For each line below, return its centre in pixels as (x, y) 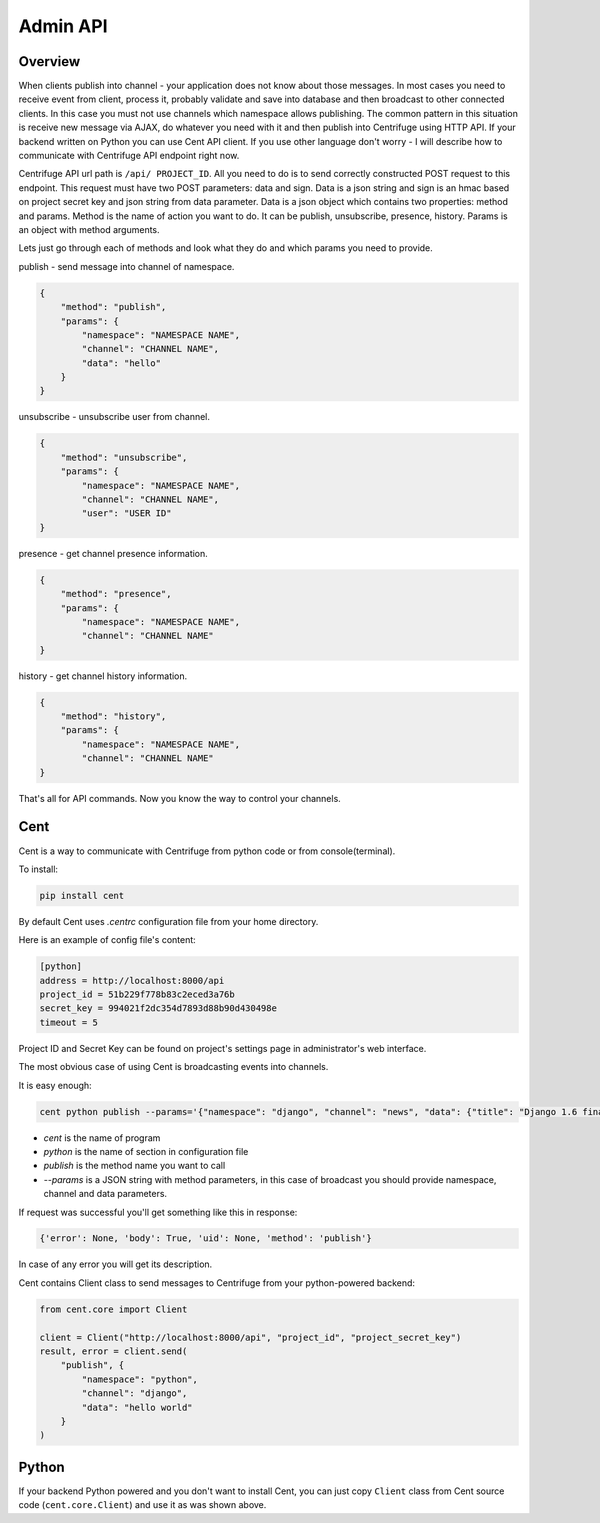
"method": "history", (113, 716)
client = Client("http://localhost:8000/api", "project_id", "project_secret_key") (250, 1337)
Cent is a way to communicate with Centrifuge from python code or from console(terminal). (207, 851)
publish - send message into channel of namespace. (126, 266)
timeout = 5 (69, 1022)
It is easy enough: (55, 1085)
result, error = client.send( (113, 1351)
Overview (49, 61)
